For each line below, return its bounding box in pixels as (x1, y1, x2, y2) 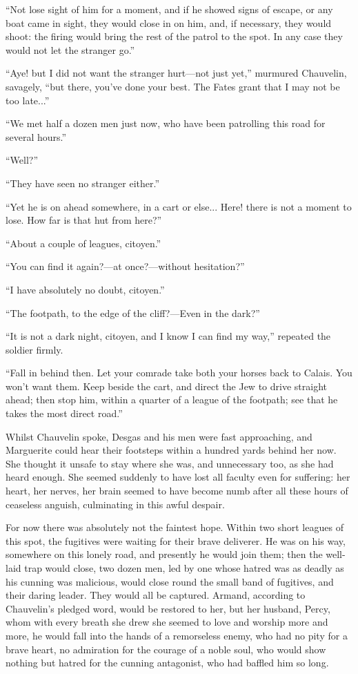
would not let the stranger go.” (6, 42, 135, 57)
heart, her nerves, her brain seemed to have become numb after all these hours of (6, 483, 348, 498)
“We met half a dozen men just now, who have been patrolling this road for (6, 116, 326, 131)
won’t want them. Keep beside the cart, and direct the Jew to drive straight (6, 378, 327, 393)
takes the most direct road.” (6, 406, 123, 421)
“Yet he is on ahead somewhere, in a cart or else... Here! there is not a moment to (6, 199, 352, 213)
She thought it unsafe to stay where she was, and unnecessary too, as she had (6, 456, 334, 470)
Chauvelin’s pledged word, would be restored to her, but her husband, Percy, (6, 601, 330, 615)
